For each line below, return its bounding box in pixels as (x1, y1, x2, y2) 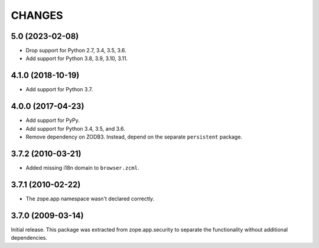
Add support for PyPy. (25, 117, 80, 124)
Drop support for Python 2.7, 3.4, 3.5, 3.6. (25, 47, 126, 54)
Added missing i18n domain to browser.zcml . (25, 164, 139, 171)
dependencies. (11, 234, 47, 242)
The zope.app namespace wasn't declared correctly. (25, 195, 155, 202)
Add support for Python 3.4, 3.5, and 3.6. (25, 125, 125, 132)
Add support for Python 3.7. (25, 86, 93, 93)
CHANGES (11, 9, 63, 22)
